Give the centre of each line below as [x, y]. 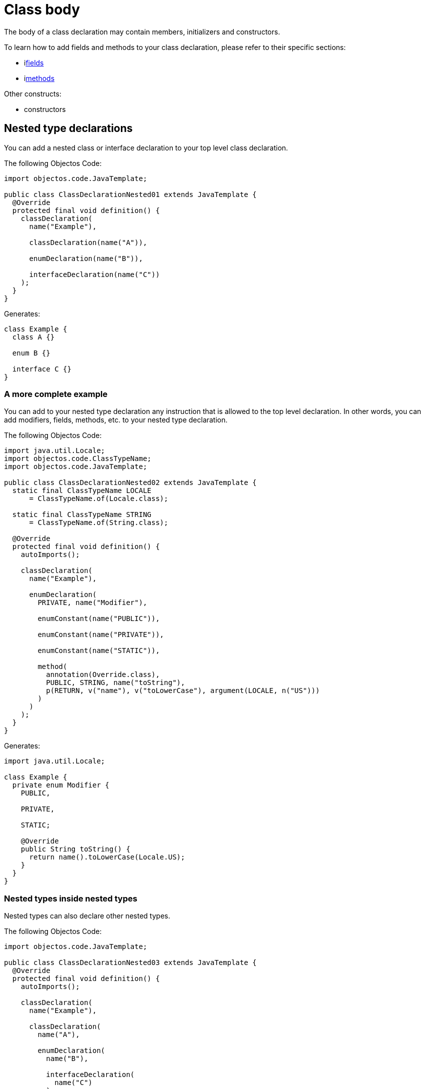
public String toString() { [75, 849]
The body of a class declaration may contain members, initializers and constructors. [142, 31]
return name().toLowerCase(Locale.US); [107, 857]
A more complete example [56, 394]
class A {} [33, 337]
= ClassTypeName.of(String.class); [99, 523]
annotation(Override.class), [103, 675]
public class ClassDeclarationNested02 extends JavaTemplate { [130, 483]
